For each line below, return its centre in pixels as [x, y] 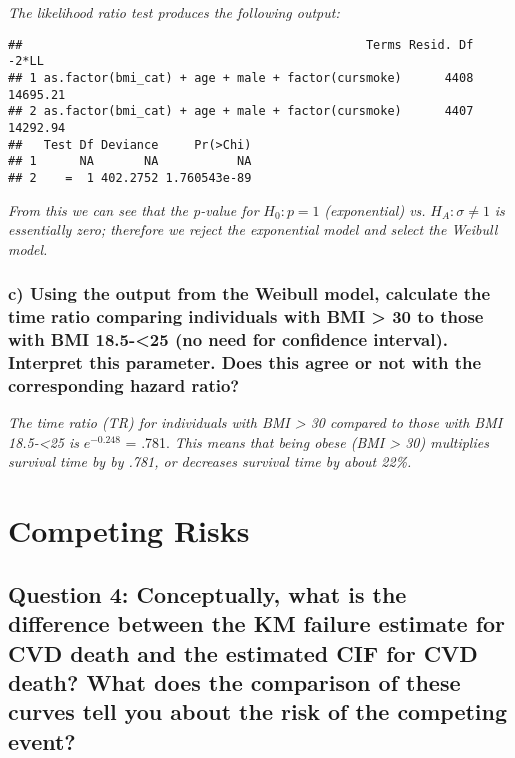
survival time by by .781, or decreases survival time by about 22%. [210, 461]
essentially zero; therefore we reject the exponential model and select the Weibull [253, 229]
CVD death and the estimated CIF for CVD [243, 652]
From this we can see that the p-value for [133, 209]
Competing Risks [129, 530]
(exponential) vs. [375, 209]
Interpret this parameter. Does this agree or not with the [245, 361]
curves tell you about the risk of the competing [258, 711]
